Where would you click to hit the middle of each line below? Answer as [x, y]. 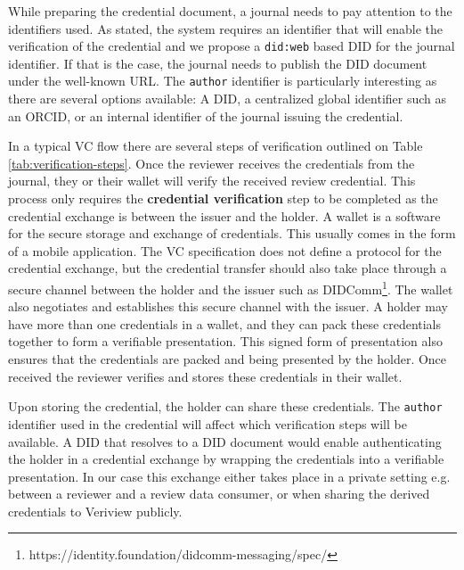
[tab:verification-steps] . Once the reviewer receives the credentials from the [212, 163]
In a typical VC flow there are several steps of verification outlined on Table [216, 146]
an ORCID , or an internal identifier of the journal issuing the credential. [206, 116]
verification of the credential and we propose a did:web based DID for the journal [232, 46]
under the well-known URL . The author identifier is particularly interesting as [223, 81]
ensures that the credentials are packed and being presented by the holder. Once [228, 359]
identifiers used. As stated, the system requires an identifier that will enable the [225, 28]
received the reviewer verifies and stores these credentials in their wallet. [205, 376]
